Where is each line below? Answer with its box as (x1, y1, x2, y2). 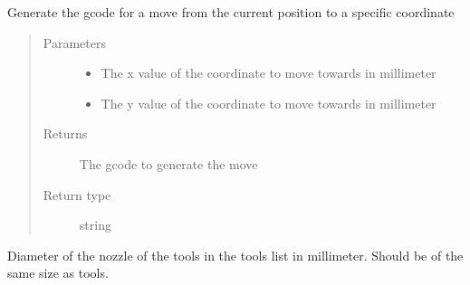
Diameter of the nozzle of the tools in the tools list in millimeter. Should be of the (7, 245, 464, 264)
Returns (43, 124, 88, 143)
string (79, 215, 111, 234)
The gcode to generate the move (79, 154, 258, 173)
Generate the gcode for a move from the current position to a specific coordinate (7, 3, 455, 21)
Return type (43, 185, 111, 204)
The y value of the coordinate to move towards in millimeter (101, 93, 436, 112)
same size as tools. (7, 263, 109, 282)
